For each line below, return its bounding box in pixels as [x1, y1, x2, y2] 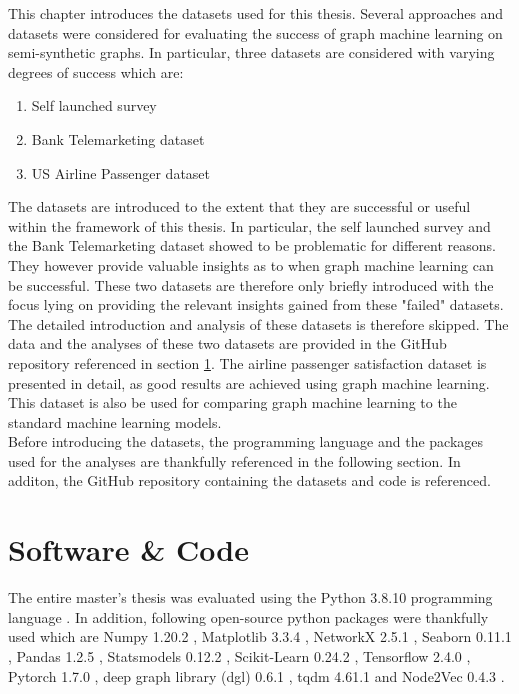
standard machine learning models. [8, 411, 222, 432]
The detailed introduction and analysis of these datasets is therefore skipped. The [8, 313, 509, 334]
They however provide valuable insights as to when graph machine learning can [8, 254, 494, 275]
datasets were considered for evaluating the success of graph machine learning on [8, 22, 503, 43]
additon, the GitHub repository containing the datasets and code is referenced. [8, 470, 491, 491]
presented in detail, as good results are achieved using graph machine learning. [8, 372, 490, 393]
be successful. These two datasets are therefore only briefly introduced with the [8, 274, 494, 295]
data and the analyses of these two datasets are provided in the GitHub [8, 333, 447, 354]
